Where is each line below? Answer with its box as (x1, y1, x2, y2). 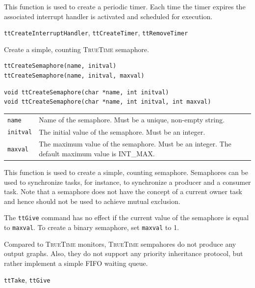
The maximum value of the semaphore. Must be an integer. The (39, 139, 231, 149)
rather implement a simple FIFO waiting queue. (4, 258, 148, 268)
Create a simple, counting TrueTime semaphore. (4, 44, 149, 54)
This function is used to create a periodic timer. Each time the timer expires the (4, 1, 246, 11)
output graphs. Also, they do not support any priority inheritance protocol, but (4, 248, 243, 259)
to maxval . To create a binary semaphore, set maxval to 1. (4, 222, 179, 232)
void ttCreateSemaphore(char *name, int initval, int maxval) (4, 98, 211, 106)
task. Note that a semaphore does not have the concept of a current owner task (4, 186, 242, 197)
